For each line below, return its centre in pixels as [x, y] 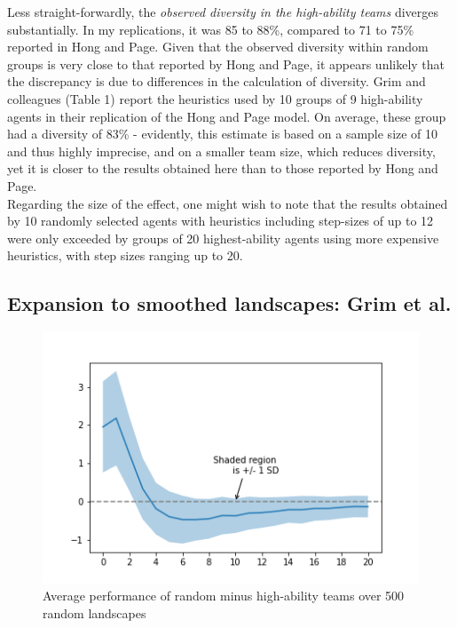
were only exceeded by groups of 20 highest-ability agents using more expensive [223, 238]
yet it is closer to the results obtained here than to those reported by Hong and [223, 168]
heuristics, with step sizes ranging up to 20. [125, 255]
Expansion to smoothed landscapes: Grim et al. [229, 303]
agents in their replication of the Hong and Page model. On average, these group [227, 116]
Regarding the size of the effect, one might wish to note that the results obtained [228, 203]
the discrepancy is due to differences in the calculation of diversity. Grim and [217, 81]
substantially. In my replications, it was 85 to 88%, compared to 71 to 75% [211, 29]
